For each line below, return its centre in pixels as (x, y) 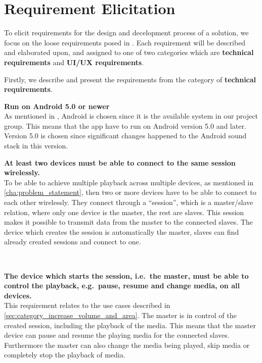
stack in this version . (36, 146)
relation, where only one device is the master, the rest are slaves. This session (124, 212)
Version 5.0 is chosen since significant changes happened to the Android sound (125, 136)
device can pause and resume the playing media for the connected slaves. (117, 335)
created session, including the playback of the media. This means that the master (130, 325)
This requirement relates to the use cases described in (87, 305)
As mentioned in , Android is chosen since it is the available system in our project (131, 116)
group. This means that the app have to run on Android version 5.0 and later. (125, 125)
